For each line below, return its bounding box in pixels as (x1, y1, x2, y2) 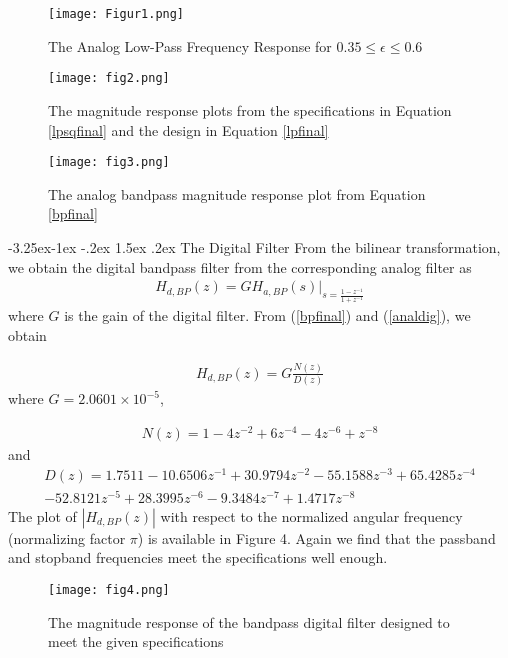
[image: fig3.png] (48, 155, 170, 170)
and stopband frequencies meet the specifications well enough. (8, 547, 388, 568)
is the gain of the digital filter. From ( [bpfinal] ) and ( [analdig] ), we (64, 305, 471, 326)
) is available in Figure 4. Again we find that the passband (137, 527, 496, 548)
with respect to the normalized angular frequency (160, 505, 463, 526)
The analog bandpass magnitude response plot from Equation (48, 183, 426, 204)
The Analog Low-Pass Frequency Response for (48, 35, 332, 56)
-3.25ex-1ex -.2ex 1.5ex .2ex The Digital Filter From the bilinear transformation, (8, 236, 501, 257)
